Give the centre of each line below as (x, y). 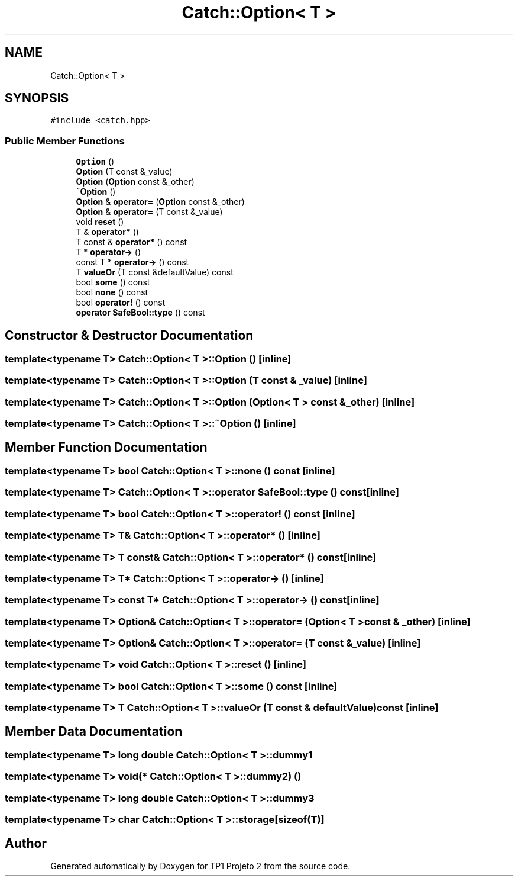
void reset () (100, 222)
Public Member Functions (65, 141)
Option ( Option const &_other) (135, 182)
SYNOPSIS (37, 98)
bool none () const (112, 292)
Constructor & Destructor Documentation (129, 335)
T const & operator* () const (132, 242)
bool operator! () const (121, 303)
